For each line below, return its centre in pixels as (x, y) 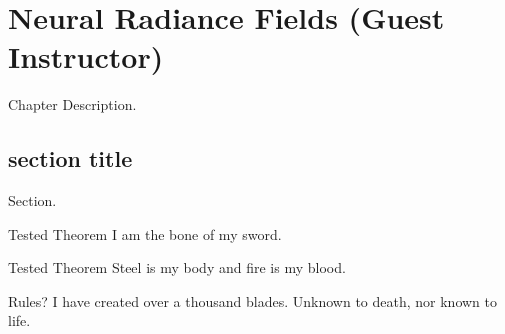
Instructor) (86, 56)
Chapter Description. (72, 104)
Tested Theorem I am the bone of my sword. (145, 233)
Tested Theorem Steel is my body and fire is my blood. (177, 267)
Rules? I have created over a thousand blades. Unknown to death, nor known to (252, 300)
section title (70, 158)
